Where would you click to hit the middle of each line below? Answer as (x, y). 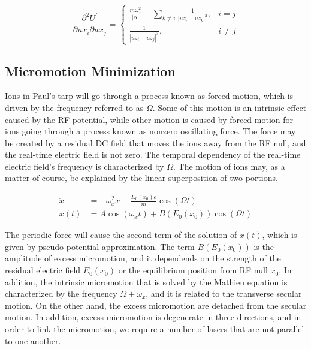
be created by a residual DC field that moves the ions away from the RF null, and (155, 142)
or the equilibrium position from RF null (193, 270)
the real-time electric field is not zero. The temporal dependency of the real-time (153, 154)
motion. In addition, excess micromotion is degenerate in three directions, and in (153, 317)
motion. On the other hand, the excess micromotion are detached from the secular (156, 305)
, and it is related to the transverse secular (224, 294)
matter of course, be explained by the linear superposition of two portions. (141, 178)
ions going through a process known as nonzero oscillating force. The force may (150, 131)
